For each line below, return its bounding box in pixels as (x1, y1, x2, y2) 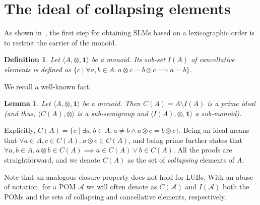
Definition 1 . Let (4, 54, 60, 65)
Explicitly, (4, 125, 36, 135)
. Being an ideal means (179, 125, 249, 135)
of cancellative (191, 54, 235, 65)
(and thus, (4, 108, 36, 118)
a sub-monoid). (195, 108, 242, 118)
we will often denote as (86, 181, 157, 192)
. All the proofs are (173, 144, 232, 155)
